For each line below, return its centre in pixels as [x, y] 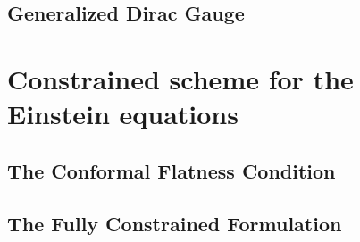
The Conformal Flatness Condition [172, 170]
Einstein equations [123, 114]
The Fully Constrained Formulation [175, 223]
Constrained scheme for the [180, 78]
